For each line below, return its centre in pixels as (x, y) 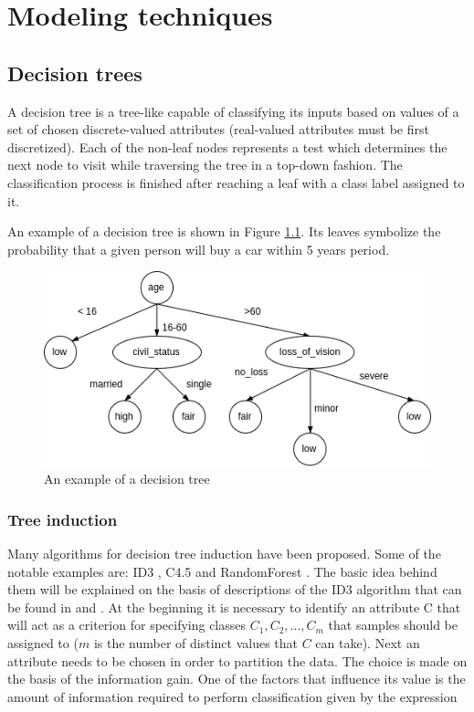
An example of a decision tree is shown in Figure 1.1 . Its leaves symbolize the (224, 231)
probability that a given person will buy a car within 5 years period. (199, 249)
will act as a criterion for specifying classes (127, 625)
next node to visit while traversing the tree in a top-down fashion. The (205, 165)
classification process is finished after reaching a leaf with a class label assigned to (236, 182)
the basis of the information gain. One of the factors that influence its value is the (237, 679)
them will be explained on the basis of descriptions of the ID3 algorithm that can (235, 589)
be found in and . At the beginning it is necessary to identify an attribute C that (234, 607)
